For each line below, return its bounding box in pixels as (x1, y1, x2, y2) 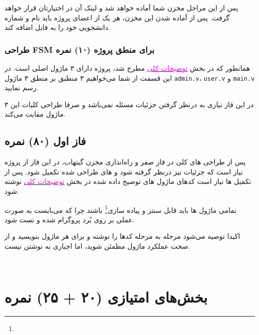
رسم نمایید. (4, 82, 39, 93)
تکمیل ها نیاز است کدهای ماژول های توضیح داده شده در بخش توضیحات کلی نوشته (4, 176, 252, 186)
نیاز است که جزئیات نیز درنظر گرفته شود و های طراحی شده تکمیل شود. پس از (4, 166, 243, 176)
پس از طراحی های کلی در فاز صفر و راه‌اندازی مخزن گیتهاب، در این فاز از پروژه (4, 157, 246, 167)
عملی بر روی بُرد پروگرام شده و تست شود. (4, 214, 135, 224)
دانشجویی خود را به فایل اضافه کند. (4, 22, 110, 32)
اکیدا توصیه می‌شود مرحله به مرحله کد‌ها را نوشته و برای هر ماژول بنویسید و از (4, 231, 240, 241)
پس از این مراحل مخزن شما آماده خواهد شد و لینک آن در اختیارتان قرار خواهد (4, 2, 238, 12)
